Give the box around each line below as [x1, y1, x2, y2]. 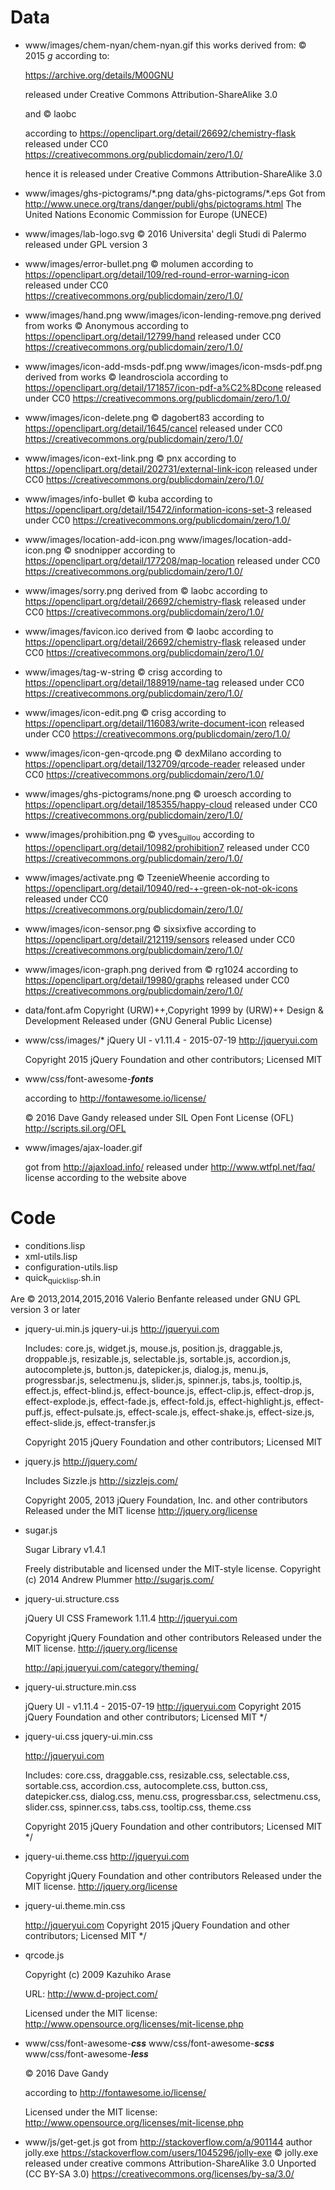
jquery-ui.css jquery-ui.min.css [24, 1731, 153, 1743]
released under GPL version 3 [24, 238, 148, 250]
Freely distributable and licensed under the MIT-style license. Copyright [24, 1563, 322, 1575]
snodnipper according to [73, 544, 176, 556]
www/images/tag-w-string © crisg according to [24, 666, 223, 678]
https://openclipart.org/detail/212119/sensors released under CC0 [24, 933, 295, 945]
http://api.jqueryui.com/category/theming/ [24, 1662, 199, 1674]
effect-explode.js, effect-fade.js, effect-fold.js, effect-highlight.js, [24, 1396, 294, 1408]
